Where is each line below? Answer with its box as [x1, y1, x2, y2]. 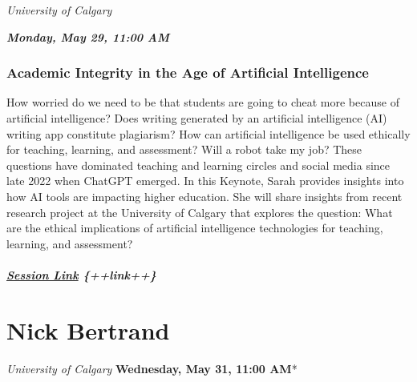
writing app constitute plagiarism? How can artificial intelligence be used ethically [6, 125, 411, 142]
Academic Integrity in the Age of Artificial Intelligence [6, 62, 369, 82]
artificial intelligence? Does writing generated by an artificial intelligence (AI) [6, 110, 387, 126]
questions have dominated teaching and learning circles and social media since [6, 156, 391, 173]
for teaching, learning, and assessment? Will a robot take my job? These [6, 141, 362, 158]
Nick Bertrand [6, 313, 170, 346]
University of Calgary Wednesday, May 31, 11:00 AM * [6, 360, 298, 376]
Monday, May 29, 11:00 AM [6, 28, 169, 45]
